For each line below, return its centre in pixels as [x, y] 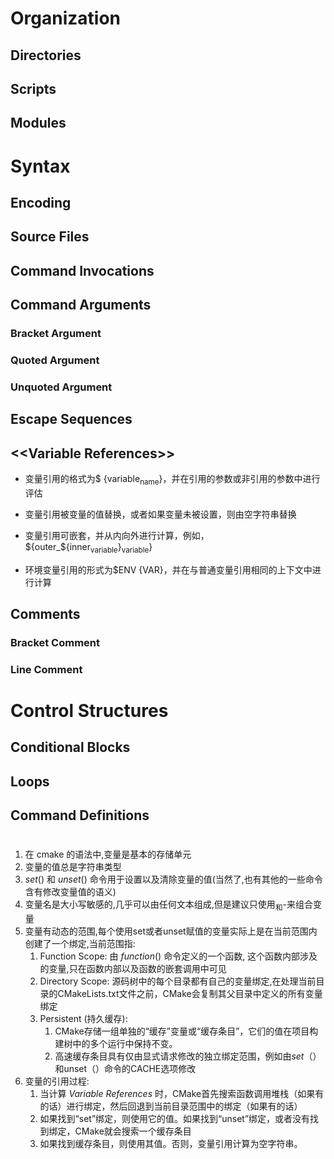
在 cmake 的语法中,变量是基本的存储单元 [108, 854]
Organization [65, 18]
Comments [45, 614]
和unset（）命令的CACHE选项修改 [125, 1069]
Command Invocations [82, 270]
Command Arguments [81, 305]
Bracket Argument [56, 334]
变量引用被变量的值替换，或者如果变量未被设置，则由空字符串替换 [160, 514]
